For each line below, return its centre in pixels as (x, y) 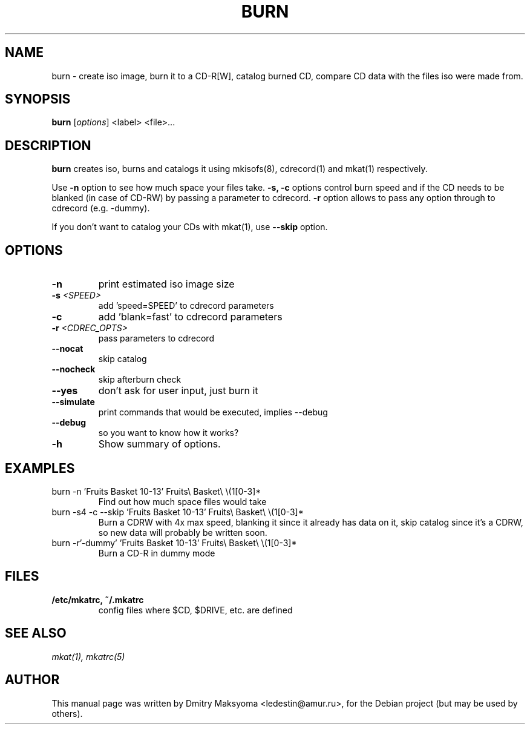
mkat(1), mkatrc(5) (88, 656)
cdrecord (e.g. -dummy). (101, 208)
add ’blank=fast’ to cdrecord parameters (190, 317)
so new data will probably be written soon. (183, 532)
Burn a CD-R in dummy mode (157, 553)
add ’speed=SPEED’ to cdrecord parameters (186, 306)
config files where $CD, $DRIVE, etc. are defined (195, 610)
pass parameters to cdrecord (156, 338)
